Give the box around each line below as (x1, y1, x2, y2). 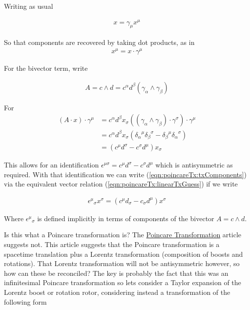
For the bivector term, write (4, 63, 88, 73)
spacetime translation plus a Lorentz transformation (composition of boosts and (4, 248, 243, 259)
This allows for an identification (4, 160, 99, 170)
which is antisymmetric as (155, 160, 233, 170)
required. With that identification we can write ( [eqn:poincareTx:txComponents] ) (4, 169, 247, 179)
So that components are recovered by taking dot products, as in (4, 37, 195, 47)
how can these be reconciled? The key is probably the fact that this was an (4, 268, 229, 278)
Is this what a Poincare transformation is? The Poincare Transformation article (4, 229, 242, 240)
